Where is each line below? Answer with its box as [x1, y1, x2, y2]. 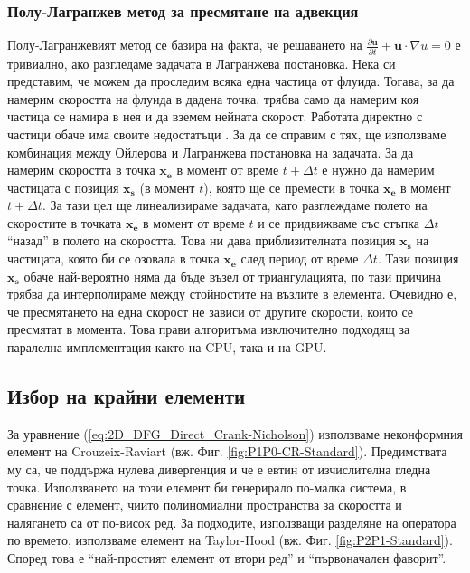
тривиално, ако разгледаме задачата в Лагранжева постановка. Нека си [7, 53, 396, 72]
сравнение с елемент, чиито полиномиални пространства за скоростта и [7, 495, 402, 514]
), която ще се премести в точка [203, 177, 380, 196]
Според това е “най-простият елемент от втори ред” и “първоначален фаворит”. [7, 548, 446, 567]
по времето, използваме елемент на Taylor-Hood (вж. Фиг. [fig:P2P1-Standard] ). [7, 530, 453, 549]
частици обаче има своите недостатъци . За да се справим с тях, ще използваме [7, 124, 446, 143]
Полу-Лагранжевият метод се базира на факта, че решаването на [7, 35, 362, 54]
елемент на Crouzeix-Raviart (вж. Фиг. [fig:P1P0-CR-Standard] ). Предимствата [7, 442, 447, 461]
